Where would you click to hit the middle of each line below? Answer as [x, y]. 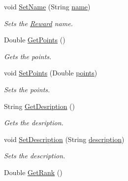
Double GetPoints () [35, 40]
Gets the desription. [34, 123]
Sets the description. [35, 156]
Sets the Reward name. [38, 23]
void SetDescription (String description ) [64, 139]
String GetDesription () [39, 106]
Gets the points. [28, 56]
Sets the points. [27, 89]
